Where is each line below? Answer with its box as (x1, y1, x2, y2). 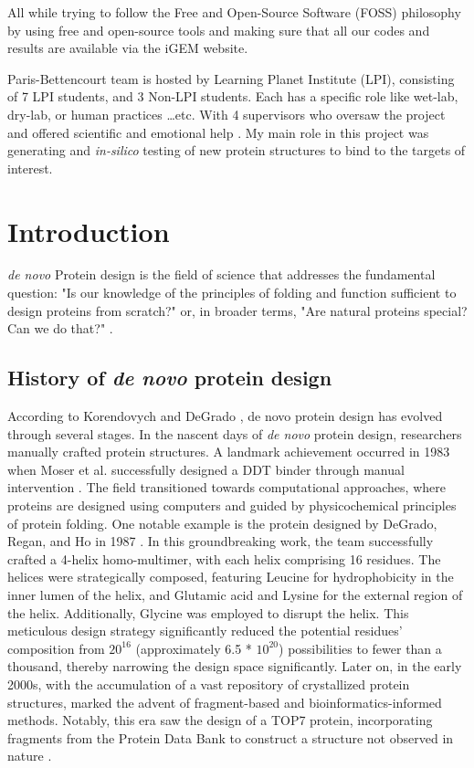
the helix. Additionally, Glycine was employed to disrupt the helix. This (7, 603, 409, 622)
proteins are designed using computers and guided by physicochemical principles (7, 496, 457, 515)
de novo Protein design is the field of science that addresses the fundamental (7, 265, 436, 284)
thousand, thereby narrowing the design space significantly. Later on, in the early (7, 657, 462, 676)
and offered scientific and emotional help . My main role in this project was (7, 122, 429, 142)
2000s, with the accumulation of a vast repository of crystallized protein (7, 674, 410, 693)
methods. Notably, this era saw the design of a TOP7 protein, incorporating (7, 710, 433, 730)
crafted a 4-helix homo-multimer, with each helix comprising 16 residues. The (7, 549, 441, 568)
